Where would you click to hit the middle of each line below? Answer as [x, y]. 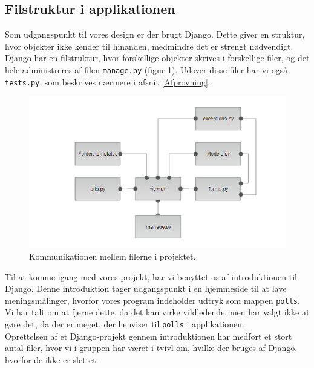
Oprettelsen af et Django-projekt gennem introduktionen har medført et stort [149, 336]
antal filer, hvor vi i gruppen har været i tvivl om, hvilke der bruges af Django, [151, 348]
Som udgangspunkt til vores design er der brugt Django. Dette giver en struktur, [155, 34]
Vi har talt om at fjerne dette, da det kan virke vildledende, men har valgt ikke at [157, 312]
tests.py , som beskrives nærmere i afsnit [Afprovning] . [108, 81]
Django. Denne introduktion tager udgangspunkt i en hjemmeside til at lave [146, 288]
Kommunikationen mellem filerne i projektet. [113, 256]
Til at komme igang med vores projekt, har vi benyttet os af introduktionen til [151, 276]
